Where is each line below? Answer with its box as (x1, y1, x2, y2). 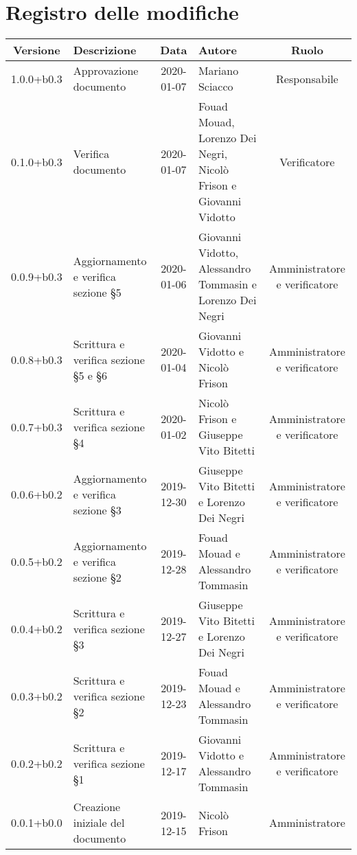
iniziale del (73, 814, 125, 831)
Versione (13, 42, 60, 58)
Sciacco (198, 78, 233, 95)
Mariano (198, 62, 239, 79)
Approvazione (73, 62, 139, 79)
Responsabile (276, 70, 338, 87)
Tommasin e (198, 276, 257, 293)
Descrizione (73, 42, 137, 58)
